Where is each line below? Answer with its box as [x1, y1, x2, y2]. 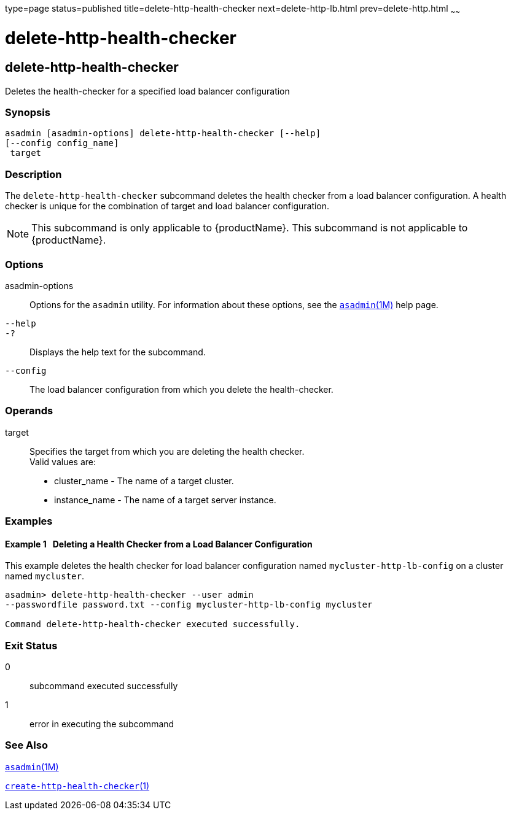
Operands [5, 404, 53, 417]
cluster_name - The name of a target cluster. [54, 475, 234, 486]
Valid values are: [29, 456, 96, 467]
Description [5, 168, 62, 180]
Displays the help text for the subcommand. [29, 346, 206, 357]
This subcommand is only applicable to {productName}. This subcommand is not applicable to [31, 222, 468, 234]
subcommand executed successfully [29, 681, 178, 692]
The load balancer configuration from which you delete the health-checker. [29, 384, 334, 395]
